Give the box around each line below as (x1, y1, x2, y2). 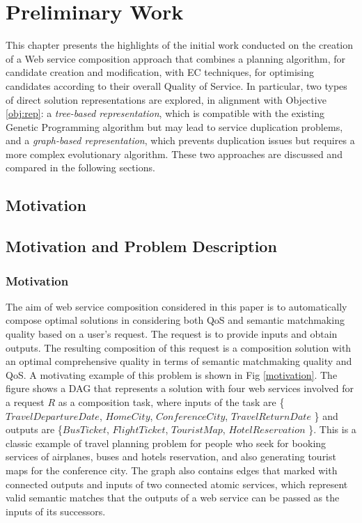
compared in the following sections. (6, 160, 155, 175)
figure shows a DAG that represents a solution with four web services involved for (6, 381, 354, 396)
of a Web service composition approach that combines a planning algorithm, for (6, 51, 346, 65)
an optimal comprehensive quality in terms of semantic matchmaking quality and (6, 354, 352, 368)
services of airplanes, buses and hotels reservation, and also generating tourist (6, 449, 336, 464)
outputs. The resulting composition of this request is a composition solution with (6, 340, 352, 354)
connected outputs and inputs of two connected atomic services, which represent (6, 476, 348, 491)
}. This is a (308, 422, 356, 437)
